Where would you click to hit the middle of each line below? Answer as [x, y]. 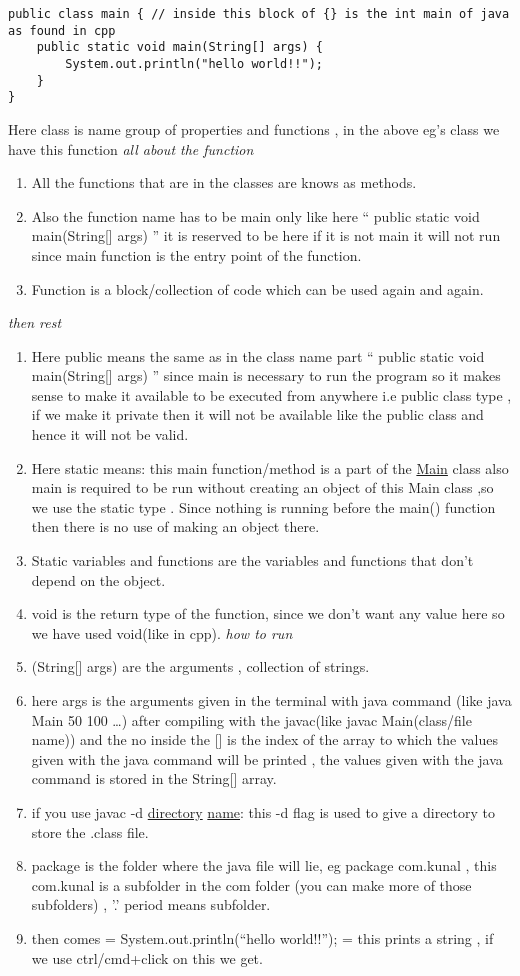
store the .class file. [90, 831]
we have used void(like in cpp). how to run [162, 632]
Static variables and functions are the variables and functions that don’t [252, 560]
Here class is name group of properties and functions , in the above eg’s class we [254, 128]
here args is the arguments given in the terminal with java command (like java [271, 700]
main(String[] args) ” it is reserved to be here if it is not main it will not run [266, 235]
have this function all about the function [131, 148]
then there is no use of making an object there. [175, 526]
